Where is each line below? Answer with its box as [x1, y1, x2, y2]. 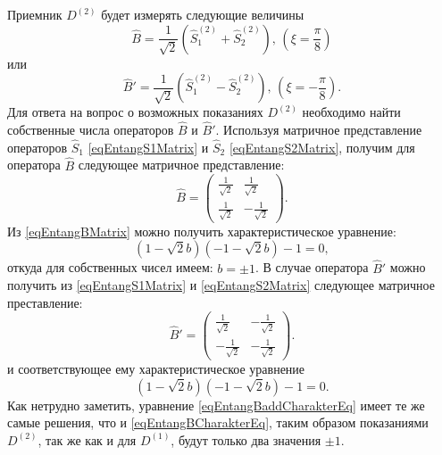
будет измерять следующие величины [101, 5, 304, 23]
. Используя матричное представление [215, 120, 422, 138]
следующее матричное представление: [78, 155, 285, 174]
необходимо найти [302, 103, 401, 121]
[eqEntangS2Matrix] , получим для [229, 137, 415, 156]
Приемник [7, 5, 63, 23]
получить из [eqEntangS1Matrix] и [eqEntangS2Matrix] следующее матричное [7, 276, 435, 294]
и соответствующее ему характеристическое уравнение [7, 359, 305, 377]
